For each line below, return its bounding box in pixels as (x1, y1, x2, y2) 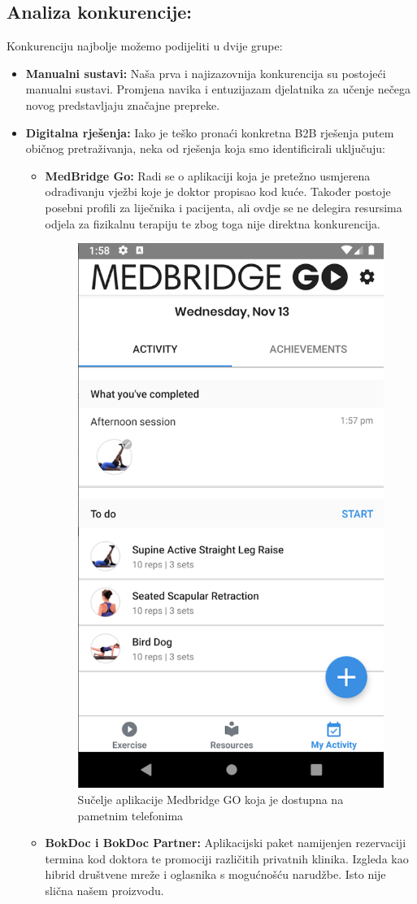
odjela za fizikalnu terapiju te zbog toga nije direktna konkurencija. (45, 215, 380, 232)
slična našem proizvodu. (45, 882, 164, 899)
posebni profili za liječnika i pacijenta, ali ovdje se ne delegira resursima (45, 198, 402, 215)
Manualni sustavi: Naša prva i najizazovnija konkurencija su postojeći (25, 64, 386, 81)
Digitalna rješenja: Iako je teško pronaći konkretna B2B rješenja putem (25, 124, 394, 141)
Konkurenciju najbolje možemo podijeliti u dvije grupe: (7, 37, 283, 54)
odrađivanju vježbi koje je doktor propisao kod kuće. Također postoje (45, 183, 391, 200)
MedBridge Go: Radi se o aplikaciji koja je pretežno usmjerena (45, 167, 371, 184)
